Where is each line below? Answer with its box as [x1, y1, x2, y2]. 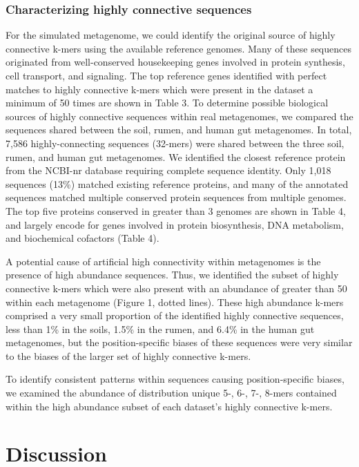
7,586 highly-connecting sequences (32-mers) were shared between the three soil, [6, 135, 345, 150]
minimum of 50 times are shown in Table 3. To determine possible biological [6, 95, 329, 110]
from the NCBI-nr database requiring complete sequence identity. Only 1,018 [6, 163, 331, 178]
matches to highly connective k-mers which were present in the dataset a [6, 82, 313, 96]
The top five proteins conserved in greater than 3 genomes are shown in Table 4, [6, 203, 346, 218]
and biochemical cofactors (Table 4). [6, 231, 159, 245]
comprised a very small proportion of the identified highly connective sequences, [6, 308, 344, 323]
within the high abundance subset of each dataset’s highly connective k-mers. [6, 399, 333, 413]
